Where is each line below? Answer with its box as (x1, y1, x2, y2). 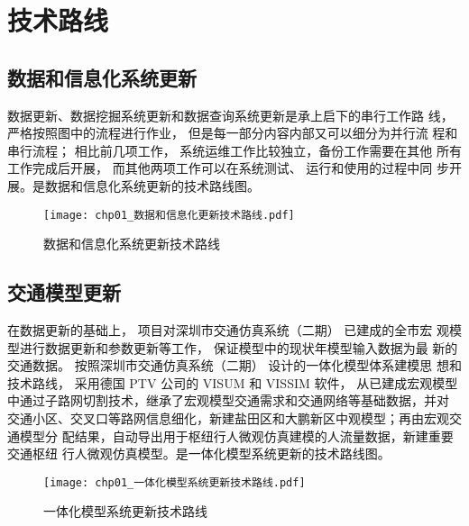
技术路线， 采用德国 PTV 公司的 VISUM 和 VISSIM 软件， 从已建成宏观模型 (7, 373, 458, 392)
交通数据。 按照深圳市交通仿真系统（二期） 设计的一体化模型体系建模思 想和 (7, 356, 462, 375)
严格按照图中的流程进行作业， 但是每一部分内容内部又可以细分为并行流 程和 (7, 123, 458, 142)
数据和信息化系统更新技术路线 (43, 234, 220, 253)
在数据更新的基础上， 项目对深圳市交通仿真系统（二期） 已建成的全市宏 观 (7, 321, 449, 339)
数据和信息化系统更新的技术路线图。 (44, 176, 260, 195)
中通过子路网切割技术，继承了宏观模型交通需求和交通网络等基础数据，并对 (7, 391, 449, 410)
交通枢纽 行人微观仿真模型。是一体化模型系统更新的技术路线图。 (7, 444, 391, 463)
